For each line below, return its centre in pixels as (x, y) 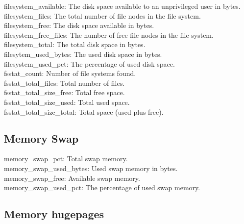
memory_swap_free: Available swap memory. (72, 178)
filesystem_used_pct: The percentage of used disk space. (89, 63)
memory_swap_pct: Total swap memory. (66, 159)
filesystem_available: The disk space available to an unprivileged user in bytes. (122, 6)
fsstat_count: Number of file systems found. (70, 73)
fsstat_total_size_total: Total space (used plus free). (84, 112)
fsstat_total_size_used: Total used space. (67, 102)
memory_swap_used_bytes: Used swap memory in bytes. (91, 168)
